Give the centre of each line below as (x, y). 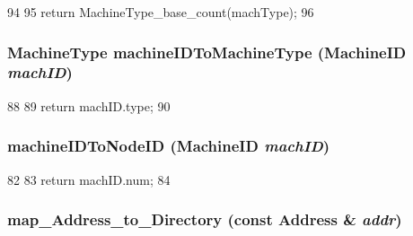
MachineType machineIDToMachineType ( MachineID (207, 52)
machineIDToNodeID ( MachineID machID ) (169, 146)
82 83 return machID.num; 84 (89, 179)
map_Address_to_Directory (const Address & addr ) (205, 219)
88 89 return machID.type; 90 (89, 105)
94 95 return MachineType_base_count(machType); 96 (161, 12)
